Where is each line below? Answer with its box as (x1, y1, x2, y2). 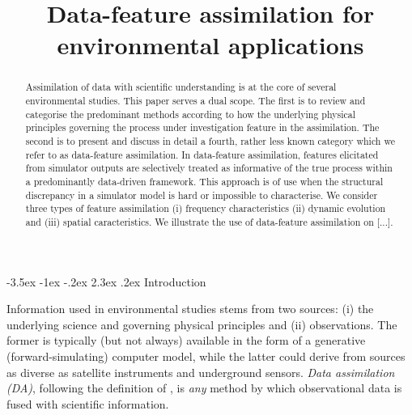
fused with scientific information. (6, 395, 169, 412)
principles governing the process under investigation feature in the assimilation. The (25, 121, 380, 134)
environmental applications (57, 28, 364, 61)
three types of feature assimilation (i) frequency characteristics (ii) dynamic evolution (25, 201, 386, 215)
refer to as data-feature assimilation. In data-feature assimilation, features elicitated (25, 147, 379, 161)
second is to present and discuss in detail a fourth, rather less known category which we (25, 133, 395, 147)
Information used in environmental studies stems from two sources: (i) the (6, 300, 374, 317)
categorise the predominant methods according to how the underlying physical (25, 107, 356, 121)
